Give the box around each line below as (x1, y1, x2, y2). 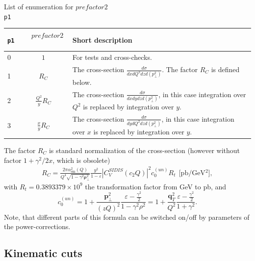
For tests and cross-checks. (72, 52, 152, 62)
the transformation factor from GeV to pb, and (85, 181, 227, 191)
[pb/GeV (178, 169, 205, 177)
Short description (72, 34, 132, 45)
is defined (211, 64, 240, 75)
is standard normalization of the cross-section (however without (49, 145, 240, 155)
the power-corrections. (4, 221, 71, 232)
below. (72, 77, 92, 87)
